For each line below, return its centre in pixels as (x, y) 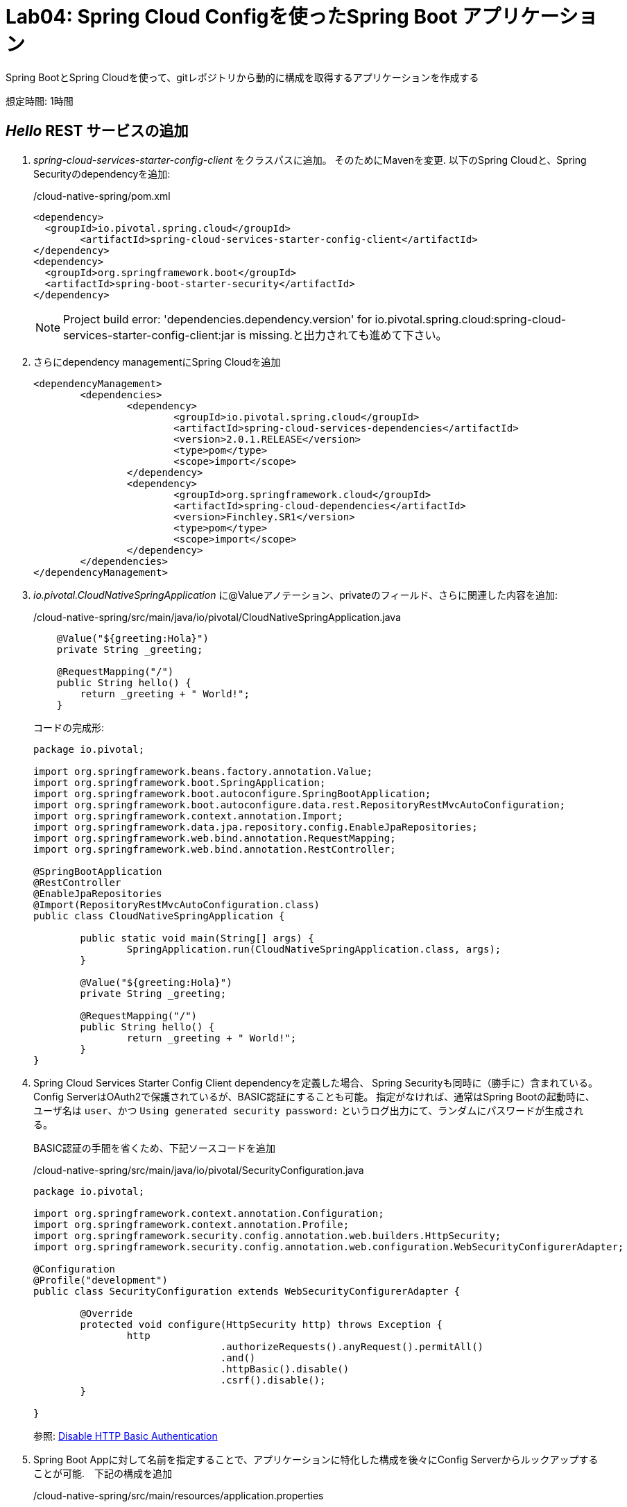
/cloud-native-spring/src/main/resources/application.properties (179, 1495)
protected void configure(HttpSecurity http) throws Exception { (261, 1324)
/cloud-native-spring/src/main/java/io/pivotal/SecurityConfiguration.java (199, 1170)
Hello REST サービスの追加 (97, 131)
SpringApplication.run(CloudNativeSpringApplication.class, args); (314, 949)
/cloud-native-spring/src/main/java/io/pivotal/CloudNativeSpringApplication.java (217, 617)
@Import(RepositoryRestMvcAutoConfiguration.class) (177, 904)
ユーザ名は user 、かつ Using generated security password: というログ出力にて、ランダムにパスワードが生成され (309, 1110)
